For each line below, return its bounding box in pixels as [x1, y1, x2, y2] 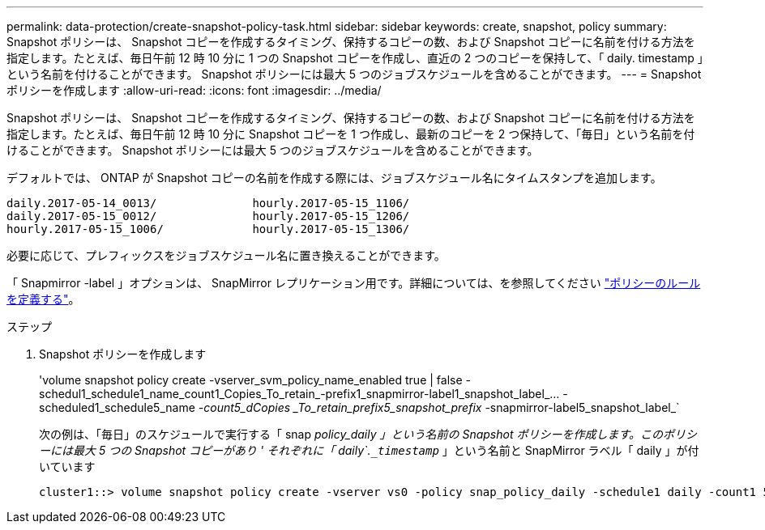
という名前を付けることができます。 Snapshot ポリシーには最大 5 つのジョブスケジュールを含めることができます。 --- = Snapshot [6, 67, 702, 81]
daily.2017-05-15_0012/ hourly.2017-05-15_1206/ [6, 210, 410, 223]
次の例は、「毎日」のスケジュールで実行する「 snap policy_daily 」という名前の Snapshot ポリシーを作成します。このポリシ [39, 427, 698, 441]
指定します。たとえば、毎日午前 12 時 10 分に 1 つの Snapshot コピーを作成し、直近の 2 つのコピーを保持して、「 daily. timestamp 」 [6, 51, 703, 65]
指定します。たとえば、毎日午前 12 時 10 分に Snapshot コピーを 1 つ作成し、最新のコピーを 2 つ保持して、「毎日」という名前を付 [6, 127, 695, 141]
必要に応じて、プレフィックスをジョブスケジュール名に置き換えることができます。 [6, 248, 446, 262]
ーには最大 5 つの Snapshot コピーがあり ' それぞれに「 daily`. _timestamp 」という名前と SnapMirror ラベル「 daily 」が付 [39, 443, 699, 457]
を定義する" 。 [6, 292, 80, 306]
